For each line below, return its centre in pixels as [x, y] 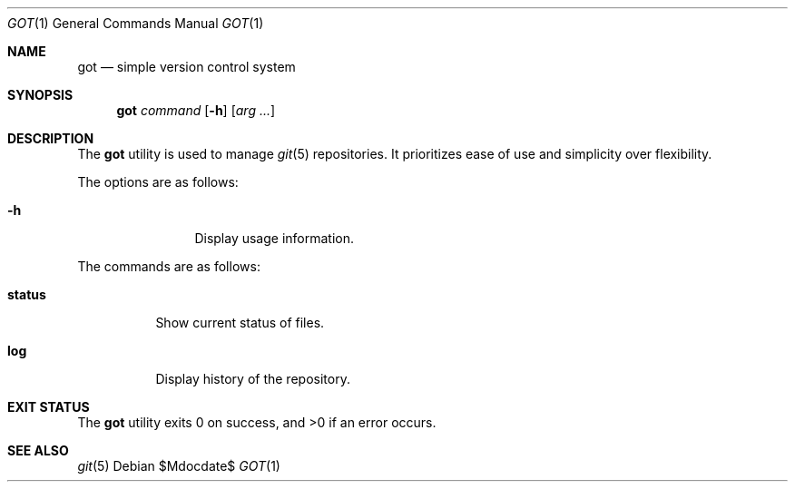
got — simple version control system [186, 67]
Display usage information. [275, 238]
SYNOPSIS [40, 95]
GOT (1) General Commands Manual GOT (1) [136, 23]
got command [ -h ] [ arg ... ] [196, 110]
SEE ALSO [38, 450]
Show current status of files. [240, 323]
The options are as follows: [158, 182]
